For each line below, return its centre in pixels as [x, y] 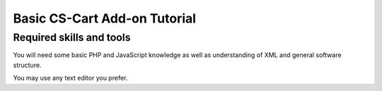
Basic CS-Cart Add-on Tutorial [105, 18]
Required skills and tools [72, 37]
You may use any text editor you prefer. [70, 78]
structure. [27, 65]
